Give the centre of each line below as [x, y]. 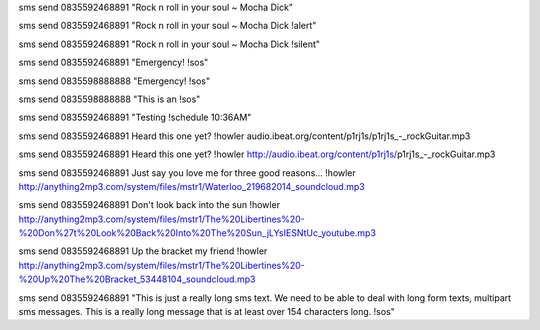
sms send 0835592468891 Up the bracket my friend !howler [143, 251]
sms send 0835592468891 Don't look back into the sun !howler [149, 205]
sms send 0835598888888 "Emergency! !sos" [114, 81]
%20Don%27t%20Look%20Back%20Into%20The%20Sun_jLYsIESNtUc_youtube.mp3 [197, 233]
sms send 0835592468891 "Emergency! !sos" [113, 62]
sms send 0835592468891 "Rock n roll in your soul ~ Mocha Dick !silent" [169, 44]
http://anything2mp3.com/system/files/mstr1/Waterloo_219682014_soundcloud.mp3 [191, 186]
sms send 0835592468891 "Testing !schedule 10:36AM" [135, 117]
